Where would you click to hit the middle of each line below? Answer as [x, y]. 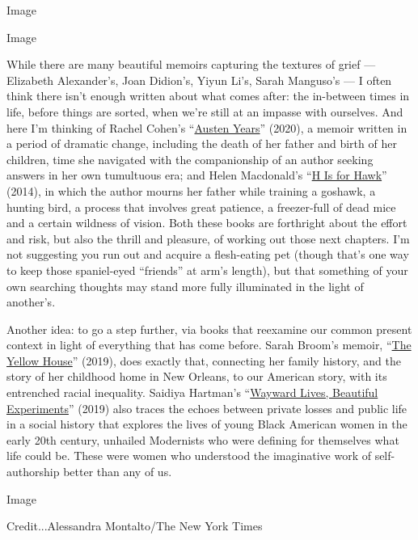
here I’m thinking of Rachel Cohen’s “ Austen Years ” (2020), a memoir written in [207, 127]
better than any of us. [118, 472]
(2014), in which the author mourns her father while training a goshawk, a [191, 190]
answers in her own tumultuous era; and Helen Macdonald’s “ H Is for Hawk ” [197, 175]
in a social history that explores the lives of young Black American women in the [207, 424]
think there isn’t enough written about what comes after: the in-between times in [208, 96]
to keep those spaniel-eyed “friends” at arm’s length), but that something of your [207, 270]
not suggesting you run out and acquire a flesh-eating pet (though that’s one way [208, 254]
